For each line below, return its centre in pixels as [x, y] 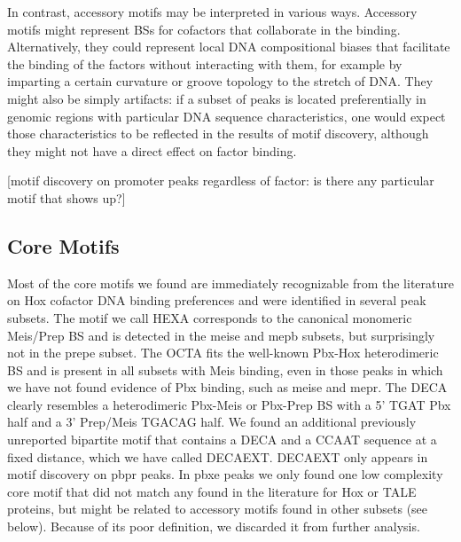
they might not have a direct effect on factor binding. [152, 150]
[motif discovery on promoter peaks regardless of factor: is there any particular [221, 181]
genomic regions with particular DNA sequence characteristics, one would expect [227, 116]
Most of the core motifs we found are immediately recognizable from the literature [230, 283]
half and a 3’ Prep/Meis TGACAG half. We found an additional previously [212, 422]
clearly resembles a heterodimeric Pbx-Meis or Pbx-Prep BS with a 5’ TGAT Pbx [229, 404]
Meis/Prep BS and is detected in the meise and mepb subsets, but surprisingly [221, 335]
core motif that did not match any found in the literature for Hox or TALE [212, 491]
